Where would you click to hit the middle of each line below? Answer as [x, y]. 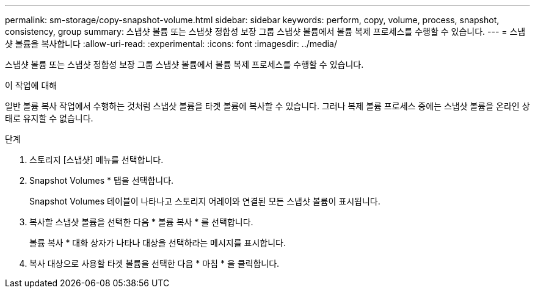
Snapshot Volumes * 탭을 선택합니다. [102, 180]
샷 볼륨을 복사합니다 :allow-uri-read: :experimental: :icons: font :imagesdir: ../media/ [171, 44]
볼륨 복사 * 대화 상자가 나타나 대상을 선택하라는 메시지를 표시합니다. [158, 243]
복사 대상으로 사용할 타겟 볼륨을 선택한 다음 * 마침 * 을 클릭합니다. [155, 263]
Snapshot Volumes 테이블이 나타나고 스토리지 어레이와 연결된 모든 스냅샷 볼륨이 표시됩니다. [205, 201]
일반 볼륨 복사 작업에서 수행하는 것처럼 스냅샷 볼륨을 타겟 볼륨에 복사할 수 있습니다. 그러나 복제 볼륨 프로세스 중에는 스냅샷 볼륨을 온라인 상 [267, 106]
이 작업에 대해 [31, 85]
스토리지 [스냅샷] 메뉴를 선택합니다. [96, 160]
